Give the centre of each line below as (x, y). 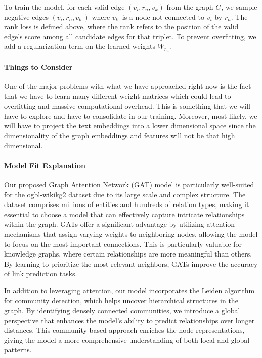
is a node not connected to (163, 16)
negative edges (26, 16)
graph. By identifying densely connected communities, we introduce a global (122, 310)
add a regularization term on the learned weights (80, 46)
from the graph (190, 7)
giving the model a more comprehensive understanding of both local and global (127, 340)
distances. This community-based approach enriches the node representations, (124, 330)
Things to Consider (38, 66)
